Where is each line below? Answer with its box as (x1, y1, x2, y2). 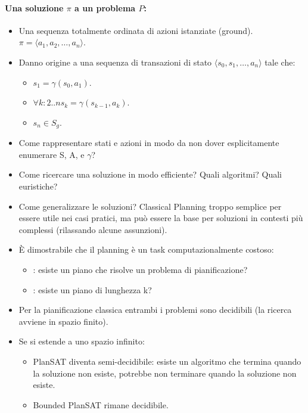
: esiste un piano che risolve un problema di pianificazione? (33, 263, 248, 275)
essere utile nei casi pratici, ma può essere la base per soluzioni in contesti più (18, 212, 303, 224)
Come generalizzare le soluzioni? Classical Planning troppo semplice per (18, 200, 282, 212)
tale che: (265, 55, 295, 68)
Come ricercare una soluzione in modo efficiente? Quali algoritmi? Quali (18, 168, 282, 181)
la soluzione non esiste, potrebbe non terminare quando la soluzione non (33, 367, 297, 379)
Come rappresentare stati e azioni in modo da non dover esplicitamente (18, 136, 279, 149)
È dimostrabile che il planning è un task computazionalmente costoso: (18, 243, 274, 256)
